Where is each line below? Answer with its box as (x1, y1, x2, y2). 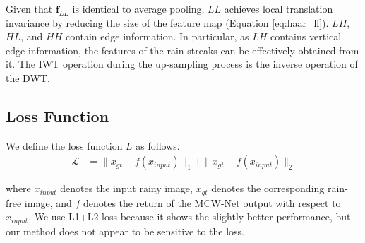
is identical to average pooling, (72, 1, 205, 16)
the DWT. (6, 70, 50, 85)
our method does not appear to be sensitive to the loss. (6, 223, 245, 238)
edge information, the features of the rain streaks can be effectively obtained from (6, 42, 359, 57)
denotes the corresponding (211, 181, 325, 196)
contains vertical (270, 29, 342, 44)
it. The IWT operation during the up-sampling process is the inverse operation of (6, 57, 358, 71)
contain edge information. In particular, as (65, 29, 249, 44)
